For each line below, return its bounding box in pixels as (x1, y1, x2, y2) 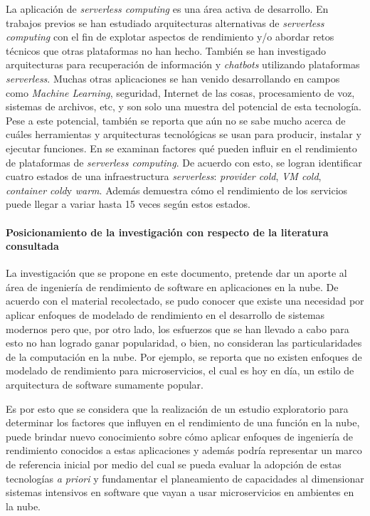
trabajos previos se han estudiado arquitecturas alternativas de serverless (6, 15, 324, 30)
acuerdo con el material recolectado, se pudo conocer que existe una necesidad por (6, 293, 364, 308)
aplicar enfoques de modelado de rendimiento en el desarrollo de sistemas (6, 307, 325, 322)
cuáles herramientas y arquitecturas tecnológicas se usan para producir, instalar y (6, 127, 361, 142)
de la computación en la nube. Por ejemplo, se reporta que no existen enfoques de (6, 349, 362, 364)
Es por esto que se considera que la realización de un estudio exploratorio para (6, 401, 349, 416)
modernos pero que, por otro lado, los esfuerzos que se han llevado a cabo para (6, 321, 349, 336)
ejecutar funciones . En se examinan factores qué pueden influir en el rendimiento (6, 140, 357, 155)
